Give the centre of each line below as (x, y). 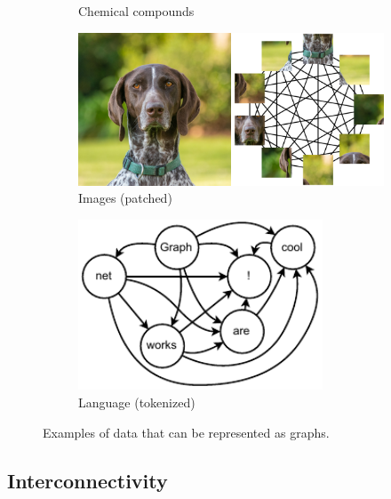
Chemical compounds (136, 11)
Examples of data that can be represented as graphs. (186, 432)
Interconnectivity (88, 480)
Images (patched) (125, 198)
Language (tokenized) (137, 402)
